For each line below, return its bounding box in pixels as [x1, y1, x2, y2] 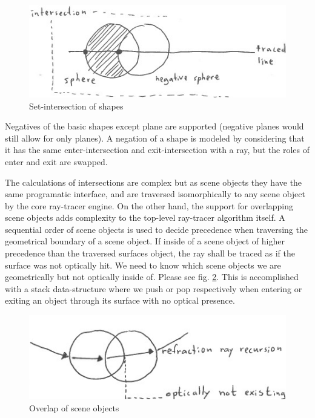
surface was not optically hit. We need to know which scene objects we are [5, 258, 281, 271]
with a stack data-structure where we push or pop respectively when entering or [5, 282, 302, 295]
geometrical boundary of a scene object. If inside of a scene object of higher [5, 235, 285, 247]
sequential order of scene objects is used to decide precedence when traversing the [5, 223, 308, 235]
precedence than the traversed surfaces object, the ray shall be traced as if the [5, 247, 295, 260]
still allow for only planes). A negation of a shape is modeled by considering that [5, 131, 305, 144]
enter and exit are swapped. [5, 155, 108, 168]
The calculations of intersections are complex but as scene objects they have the [5, 175, 302, 188]
